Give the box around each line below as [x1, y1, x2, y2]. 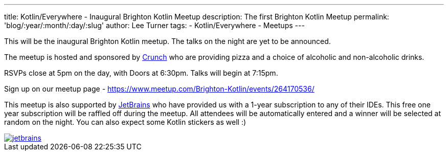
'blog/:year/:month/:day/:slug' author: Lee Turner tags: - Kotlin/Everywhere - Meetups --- [4, 21, 305, 30]
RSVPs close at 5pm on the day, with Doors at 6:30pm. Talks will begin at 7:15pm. [4, 69, 278, 77]
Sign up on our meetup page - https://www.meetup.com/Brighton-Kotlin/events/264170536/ [4, 84, 315, 93]
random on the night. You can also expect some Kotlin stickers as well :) [4, 118, 247, 126]
